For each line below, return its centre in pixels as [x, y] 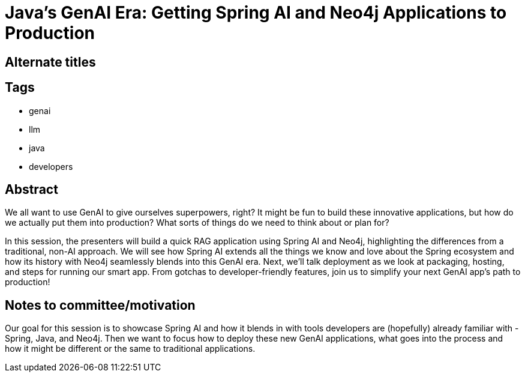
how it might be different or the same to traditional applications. [130, 349]
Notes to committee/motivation [100, 305]
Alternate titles [50, 62]
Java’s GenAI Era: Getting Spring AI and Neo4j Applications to [256, 13]
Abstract [31, 190]
